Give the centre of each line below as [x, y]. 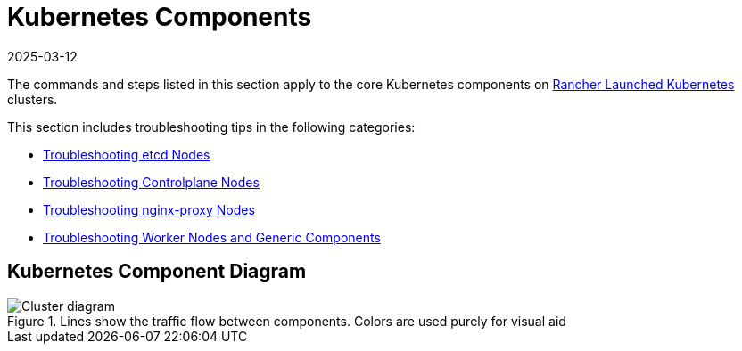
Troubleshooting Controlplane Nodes [151, 182]
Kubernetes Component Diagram [157, 272]
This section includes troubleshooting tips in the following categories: [211, 127]
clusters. [33, 99]
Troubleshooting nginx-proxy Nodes [149, 209]
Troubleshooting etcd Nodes [127, 154]
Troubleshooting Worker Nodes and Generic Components [212, 237]
